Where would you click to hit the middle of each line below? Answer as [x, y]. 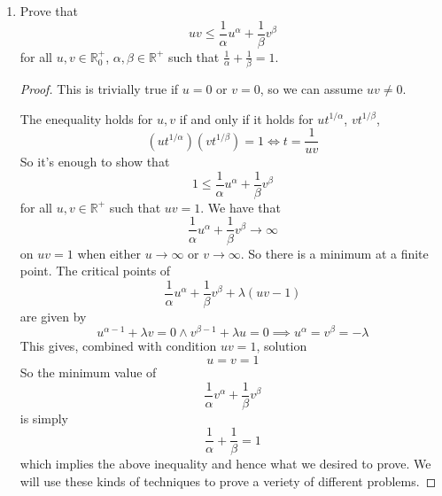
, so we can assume [311, 88]
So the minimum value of [88, 372]
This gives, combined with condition [118, 346]
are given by [53, 316]
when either [109, 253]
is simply [44, 418]
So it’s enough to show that [95, 162]
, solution [282, 346]
